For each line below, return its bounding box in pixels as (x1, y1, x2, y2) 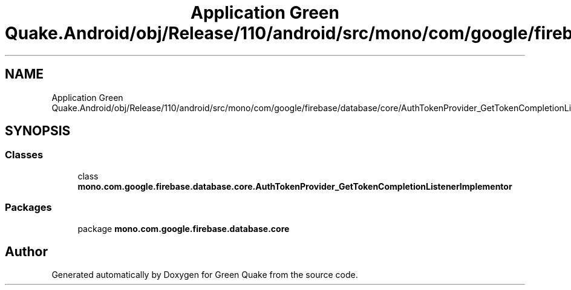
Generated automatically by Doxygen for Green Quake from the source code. (51, 269, 358, 280)
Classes (5, 149, 44, 161)
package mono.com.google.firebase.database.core (77, 223, 290, 234)
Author (5, 243, 48, 259)
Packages (5, 201, 52, 214)
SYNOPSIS (5, 123, 71, 139)
